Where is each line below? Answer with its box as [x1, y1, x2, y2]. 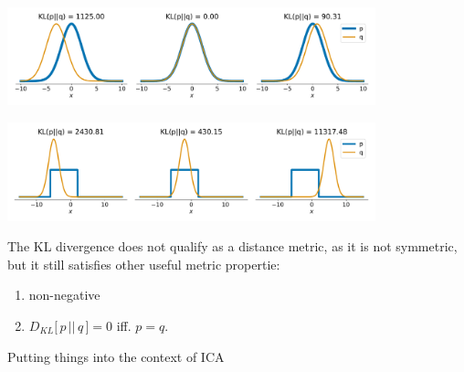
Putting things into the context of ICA [7, 346, 225, 366]
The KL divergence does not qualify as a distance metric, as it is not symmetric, [7, 237, 458, 256]
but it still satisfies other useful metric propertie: [7, 254, 280, 273]
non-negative [28, 285, 100, 304]
